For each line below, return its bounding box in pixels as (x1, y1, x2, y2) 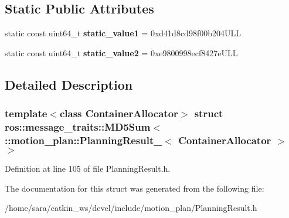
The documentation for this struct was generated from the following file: (5, 182, 264, 194)
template (5, 106, 47, 121)
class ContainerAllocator (59, 106, 178, 121)
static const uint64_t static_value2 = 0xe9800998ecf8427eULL (5, 46, 238, 59)
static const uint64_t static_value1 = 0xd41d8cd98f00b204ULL (5, 27, 241, 39)
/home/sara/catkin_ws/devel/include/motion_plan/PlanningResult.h (5, 202, 257, 214)
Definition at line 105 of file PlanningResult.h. (5, 162, 171, 175)
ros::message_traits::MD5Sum (5, 120, 151, 134)
